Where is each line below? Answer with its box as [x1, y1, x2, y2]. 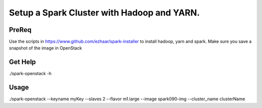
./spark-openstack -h [9, 71, 52, 77]
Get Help [9, 58, 36, 66]
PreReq [9, 26, 32, 34]
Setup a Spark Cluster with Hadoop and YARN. [9, 7, 200, 18]
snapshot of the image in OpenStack [9, 45, 82, 51]
